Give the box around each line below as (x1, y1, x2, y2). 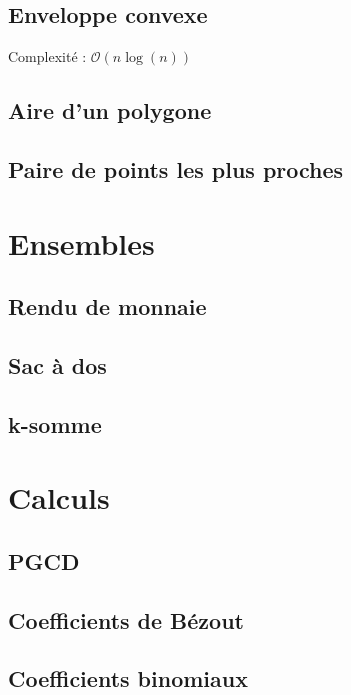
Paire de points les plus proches (8, 153, 344, 184)
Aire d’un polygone (8, 95, 212, 126)
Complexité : (8, 46, 87, 67)
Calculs (8, 477, 110, 518)
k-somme (8, 408, 102, 439)
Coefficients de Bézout (8, 604, 244, 635)
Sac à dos (8, 349, 107, 380)
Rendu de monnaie (8, 291, 207, 322)
